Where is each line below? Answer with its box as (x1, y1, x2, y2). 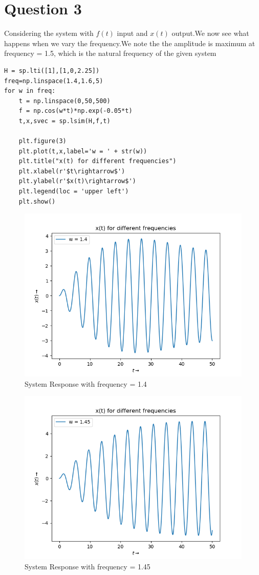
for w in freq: (4, 87, 56, 95)
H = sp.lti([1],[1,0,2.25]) (4, 67, 100, 74)
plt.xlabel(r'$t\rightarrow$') (18, 167, 125, 175)
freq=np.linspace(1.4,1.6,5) (4, 77, 103, 85)
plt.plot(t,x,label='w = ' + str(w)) (18, 147, 147, 155)
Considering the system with (4, 28, 94, 38)
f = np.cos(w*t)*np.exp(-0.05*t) (18, 107, 133, 115)
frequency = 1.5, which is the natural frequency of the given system (4, 48, 217, 58)
